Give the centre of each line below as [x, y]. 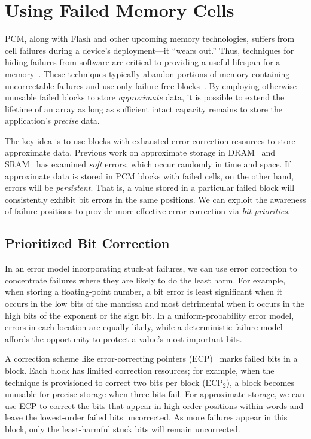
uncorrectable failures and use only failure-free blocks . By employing [132, 85]
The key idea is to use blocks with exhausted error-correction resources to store [150, 140]
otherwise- [281, 85]
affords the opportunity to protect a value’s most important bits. [124, 338]
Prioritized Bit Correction [87, 243]
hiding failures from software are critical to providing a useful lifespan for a [143, 62]
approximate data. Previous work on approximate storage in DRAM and [140, 152]
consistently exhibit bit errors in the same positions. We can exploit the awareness [155, 199]
